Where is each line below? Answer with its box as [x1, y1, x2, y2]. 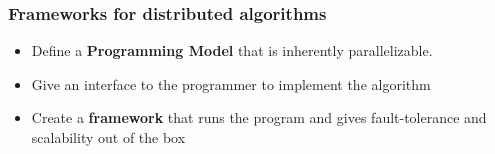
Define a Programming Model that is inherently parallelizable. [31, 40, 433, 61]
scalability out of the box [31, 127, 186, 147]
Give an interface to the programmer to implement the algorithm [31, 73, 431, 94]
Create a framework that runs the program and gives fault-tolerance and [31, 107, 487, 128]
